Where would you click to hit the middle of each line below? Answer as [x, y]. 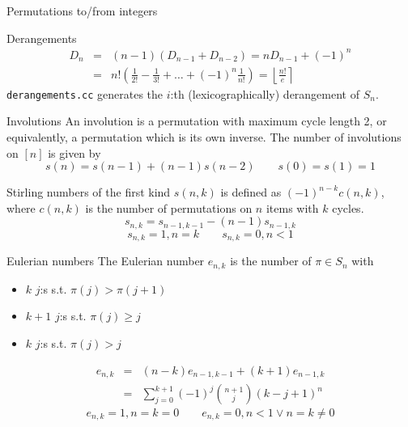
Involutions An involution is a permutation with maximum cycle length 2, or [197, 121]
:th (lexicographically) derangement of [265, 93]
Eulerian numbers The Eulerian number [106, 261]
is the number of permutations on [169, 207]
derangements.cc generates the [85, 93]
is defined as [251, 192]
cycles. [348, 207]
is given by [74, 152]
